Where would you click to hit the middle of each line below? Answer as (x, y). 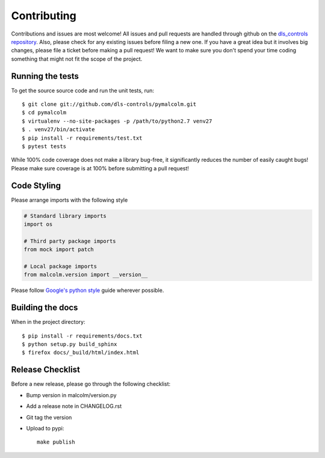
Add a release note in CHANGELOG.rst (74, 406)
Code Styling (36, 186)
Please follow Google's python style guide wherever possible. (88, 290)
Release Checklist (46, 370)
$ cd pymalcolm (44, 113)
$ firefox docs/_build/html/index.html (81, 353)
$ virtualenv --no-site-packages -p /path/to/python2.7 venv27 (117, 121)
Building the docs (45, 308)
